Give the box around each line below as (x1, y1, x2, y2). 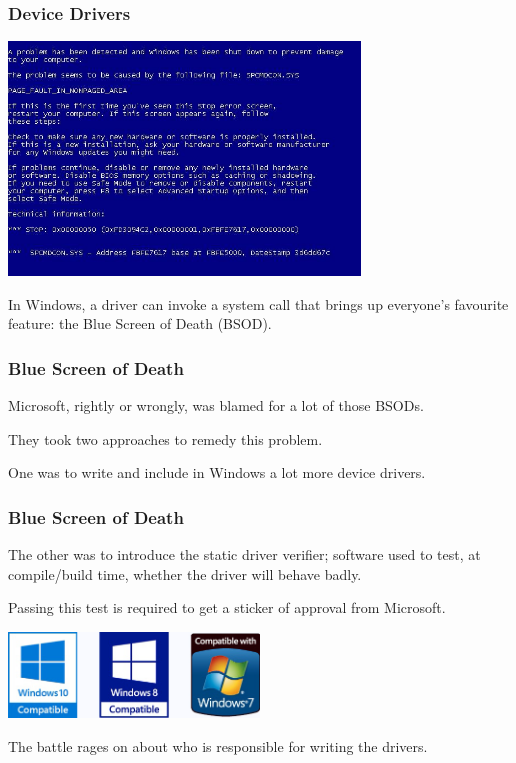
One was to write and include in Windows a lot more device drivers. (8, 462, 426, 483)
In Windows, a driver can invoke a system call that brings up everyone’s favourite (8, 293, 509, 314)
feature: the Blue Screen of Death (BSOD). (8, 313, 272, 334)
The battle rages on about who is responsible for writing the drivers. (8, 735, 428, 756)
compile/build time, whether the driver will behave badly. (8, 563, 362, 584)
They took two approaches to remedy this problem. (8, 428, 323, 449)
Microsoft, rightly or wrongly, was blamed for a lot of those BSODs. (8, 395, 424, 416)
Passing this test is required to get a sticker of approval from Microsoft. (8, 597, 446, 618)
